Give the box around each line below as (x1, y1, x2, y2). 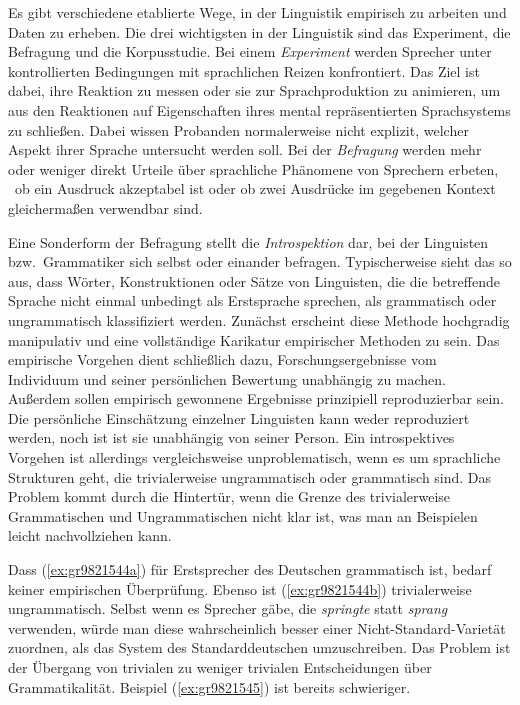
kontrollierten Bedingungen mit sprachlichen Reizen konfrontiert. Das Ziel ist (8, 60, 480, 81)
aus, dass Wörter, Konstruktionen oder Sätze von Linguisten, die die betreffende (8, 270, 500, 291)
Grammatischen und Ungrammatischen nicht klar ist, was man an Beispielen (8, 505, 478, 526)
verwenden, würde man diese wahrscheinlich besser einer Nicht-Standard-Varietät (8, 617, 506, 638)
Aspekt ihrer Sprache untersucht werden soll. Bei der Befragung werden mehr (8, 139, 482, 160)
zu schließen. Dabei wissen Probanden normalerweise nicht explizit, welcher (8, 119, 469, 140)
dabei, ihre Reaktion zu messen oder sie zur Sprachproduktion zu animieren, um (8, 80, 501, 101)
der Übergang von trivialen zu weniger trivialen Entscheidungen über (8, 657, 432, 677)
